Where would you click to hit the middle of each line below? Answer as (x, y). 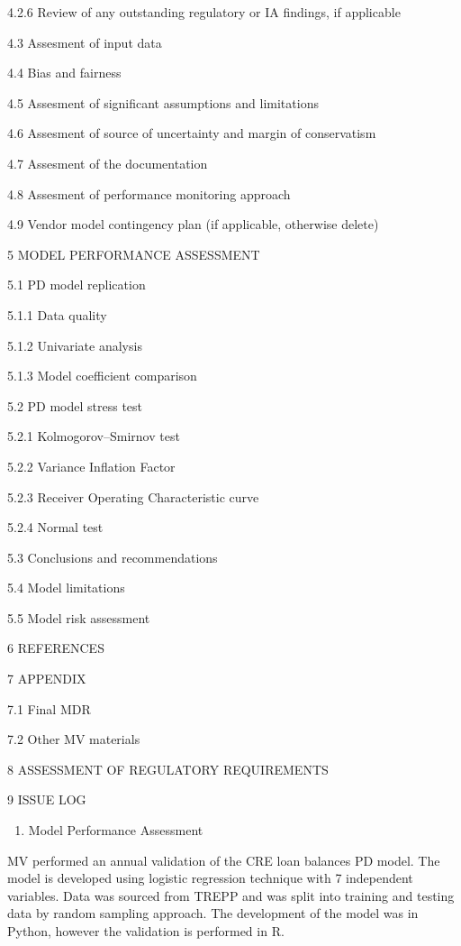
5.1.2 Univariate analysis (75, 345)
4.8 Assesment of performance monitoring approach (149, 193)
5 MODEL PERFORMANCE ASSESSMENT (134, 254)
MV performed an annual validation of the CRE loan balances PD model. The (224, 860)
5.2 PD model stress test (75, 405)
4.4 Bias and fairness (64, 73)
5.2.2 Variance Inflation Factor (91, 466)
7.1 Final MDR (49, 708)
